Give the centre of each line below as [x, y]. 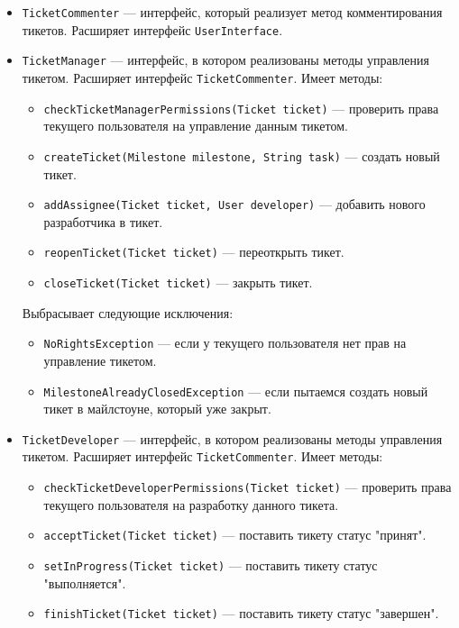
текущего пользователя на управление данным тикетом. [196, 126]
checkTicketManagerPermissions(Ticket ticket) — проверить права [241, 108]
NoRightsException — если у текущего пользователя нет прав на [225, 343]
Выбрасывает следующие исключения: [128, 312]
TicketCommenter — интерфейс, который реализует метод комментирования [232, 12]
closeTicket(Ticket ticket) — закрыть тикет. [178, 282]
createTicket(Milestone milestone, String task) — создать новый [242, 155]
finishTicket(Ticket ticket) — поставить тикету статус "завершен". [241, 613]
